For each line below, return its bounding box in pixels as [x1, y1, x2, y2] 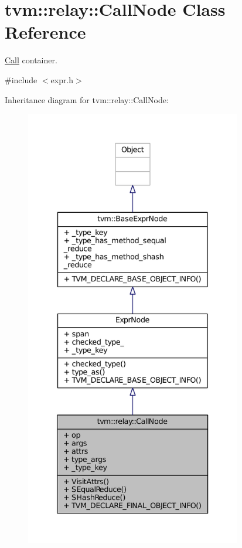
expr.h [50, 73, 74, 86]
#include [5, 73, 38, 86]
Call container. [5, 54, 57, 66]
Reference [5, 20, 86, 44]
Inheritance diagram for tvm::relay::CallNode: [5, 93, 169, 105]
